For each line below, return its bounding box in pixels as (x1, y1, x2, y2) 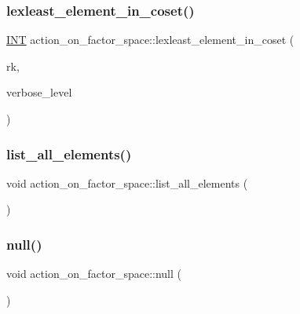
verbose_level (6, 84, 72, 100)
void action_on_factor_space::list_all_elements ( (6, 174, 248, 191)
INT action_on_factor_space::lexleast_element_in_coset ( (6, 31, 295, 48)
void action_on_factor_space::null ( (6, 265, 181, 282)
